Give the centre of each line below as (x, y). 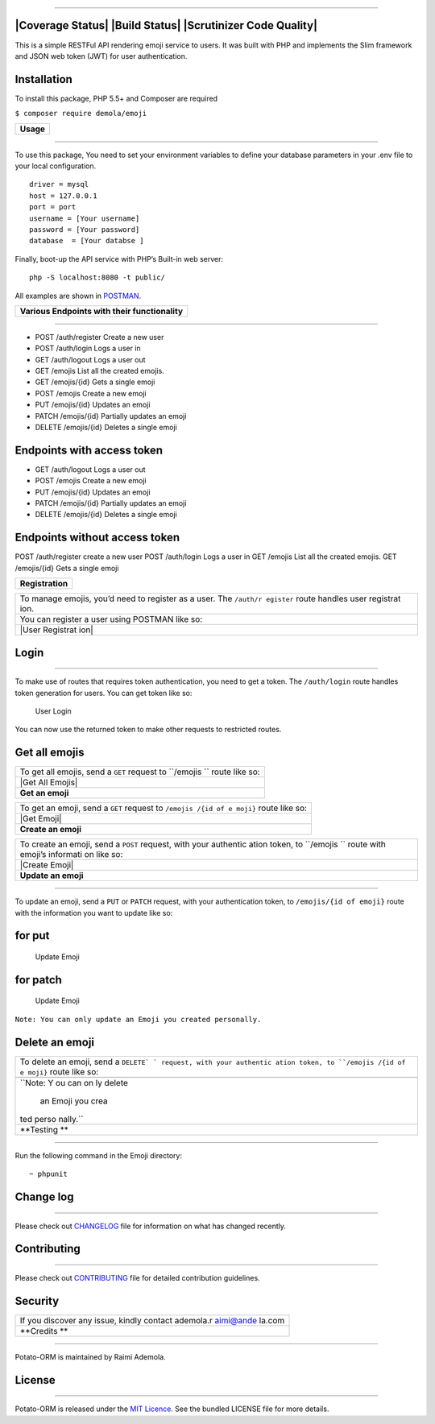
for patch (38, 980)
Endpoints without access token (97, 538)
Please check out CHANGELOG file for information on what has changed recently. (150, 1226)
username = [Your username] (85, 218)
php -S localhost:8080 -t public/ (97, 277)
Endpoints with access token (89, 450)
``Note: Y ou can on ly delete (74, 1082)
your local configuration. (56, 166)
